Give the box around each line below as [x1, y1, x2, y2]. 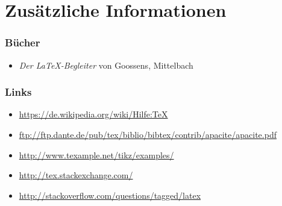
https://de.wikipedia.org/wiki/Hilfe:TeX [19, 108, 168, 120]
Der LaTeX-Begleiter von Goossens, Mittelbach [19, 58, 193, 71]
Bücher [5, 35, 40, 50]
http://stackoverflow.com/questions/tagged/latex [19, 189, 201, 201]
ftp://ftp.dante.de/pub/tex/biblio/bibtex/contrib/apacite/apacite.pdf [19, 128, 277, 140]
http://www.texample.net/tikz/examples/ [19, 148, 174, 161]
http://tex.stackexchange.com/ [19, 169, 133, 181]
